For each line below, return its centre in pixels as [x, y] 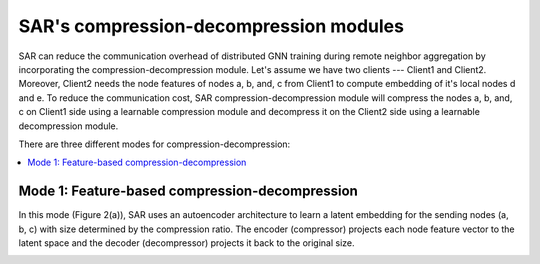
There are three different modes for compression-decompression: [154, 144]
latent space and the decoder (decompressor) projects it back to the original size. [186, 242]
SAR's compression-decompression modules [211, 26]
